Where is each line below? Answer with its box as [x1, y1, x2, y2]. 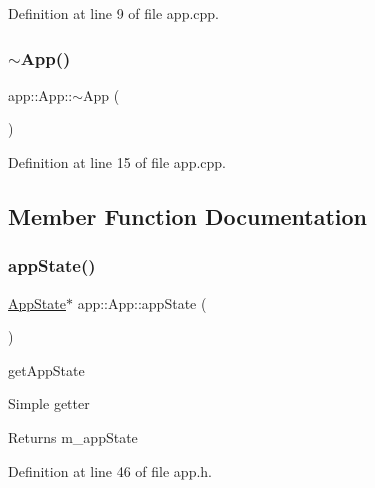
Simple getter [8, 393, 90, 414]
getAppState [8, 359, 85, 380]
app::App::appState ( [77, 292, 207, 313]
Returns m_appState [8, 426, 138, 447]
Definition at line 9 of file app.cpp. [8, 3, 220, 23]
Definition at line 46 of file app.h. [8, 460, 213, 481]
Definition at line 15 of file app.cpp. [8, 152, 227, 172]
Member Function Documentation [8, 200, 368, 231]
